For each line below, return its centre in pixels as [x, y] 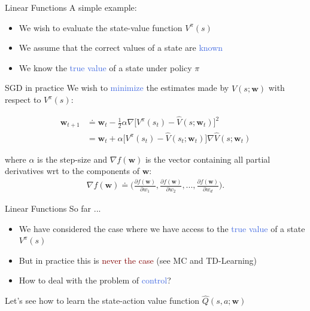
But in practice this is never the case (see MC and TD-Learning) [138, 260]
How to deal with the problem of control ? [95, 280]
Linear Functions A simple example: [71, 7]
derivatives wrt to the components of [72, 171]
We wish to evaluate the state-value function [101, 27]
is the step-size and [72, 159]
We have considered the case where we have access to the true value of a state [162, 228]
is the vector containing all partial [208, 159]
